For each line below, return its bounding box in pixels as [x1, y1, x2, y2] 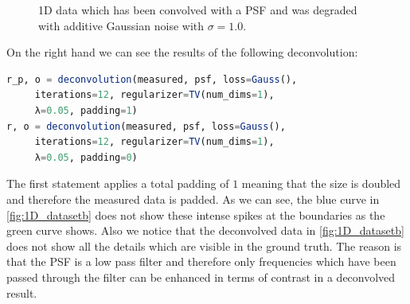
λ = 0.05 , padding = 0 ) [34, 151, 138, 163]
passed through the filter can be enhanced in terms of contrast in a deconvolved [6, 268, 396, 285]
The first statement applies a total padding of [6, 175, 229, 192]
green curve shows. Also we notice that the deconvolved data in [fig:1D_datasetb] [6, 222, 404, 239]
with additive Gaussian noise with [38, 17, 205, 33]
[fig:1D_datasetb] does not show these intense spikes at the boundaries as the [6, 206, 385, 223]
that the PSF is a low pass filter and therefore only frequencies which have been [6, 253, 396, 270]
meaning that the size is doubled [241, 175, 401, 192]
